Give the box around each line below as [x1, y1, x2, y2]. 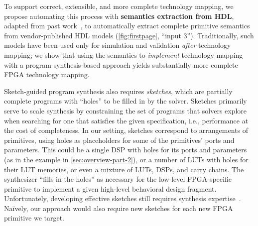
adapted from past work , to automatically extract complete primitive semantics [4, 20, 250, 31]
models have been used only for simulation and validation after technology [4, 40, 231, 50]
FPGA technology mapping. [4, 69, 90, 80]
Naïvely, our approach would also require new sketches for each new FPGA [4, 203, 233, 213]
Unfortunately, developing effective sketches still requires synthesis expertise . [4, 193, 241, 204]
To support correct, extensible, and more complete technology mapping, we [4, 1, 234, 11]
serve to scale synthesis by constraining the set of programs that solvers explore [4, 105, 247, 115]
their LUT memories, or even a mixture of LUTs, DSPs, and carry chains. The [4, 164, 244, 174]
